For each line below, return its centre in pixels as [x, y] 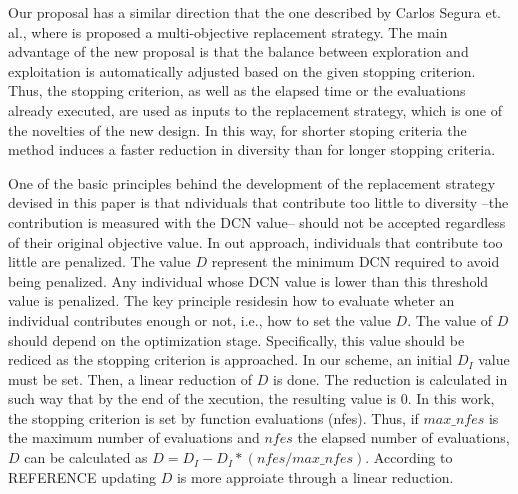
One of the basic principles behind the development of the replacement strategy [252, 182]
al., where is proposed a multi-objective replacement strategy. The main [228, 31]
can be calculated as [86, 457]
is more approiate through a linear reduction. [315, 476]
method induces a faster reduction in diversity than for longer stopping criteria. [252, 149]
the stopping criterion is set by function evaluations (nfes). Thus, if [213, 417]
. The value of [449, 319]
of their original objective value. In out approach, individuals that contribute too [255, 241]
